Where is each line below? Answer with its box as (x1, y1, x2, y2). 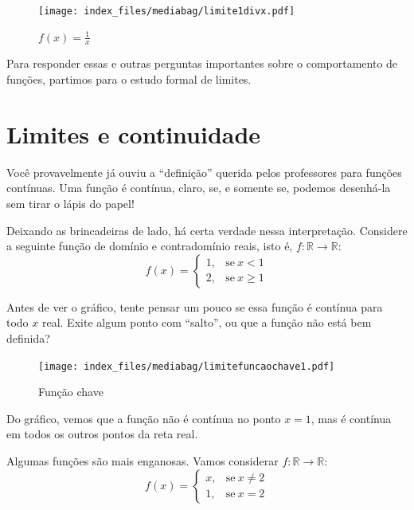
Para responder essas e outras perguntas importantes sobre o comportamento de (6, 55, 398, 72)
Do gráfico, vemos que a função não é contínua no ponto (6, 410, 281, 426)
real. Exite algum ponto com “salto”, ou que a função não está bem (41, 314, 372, 331)
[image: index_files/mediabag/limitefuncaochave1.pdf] (38, 360, 335, 372)
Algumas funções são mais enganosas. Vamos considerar (6, 452, 279, 469)
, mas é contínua (310, 410, 392, 426)
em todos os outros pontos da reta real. (6, 426, 198, 442)
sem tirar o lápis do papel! (6, 194, 135, 211)
